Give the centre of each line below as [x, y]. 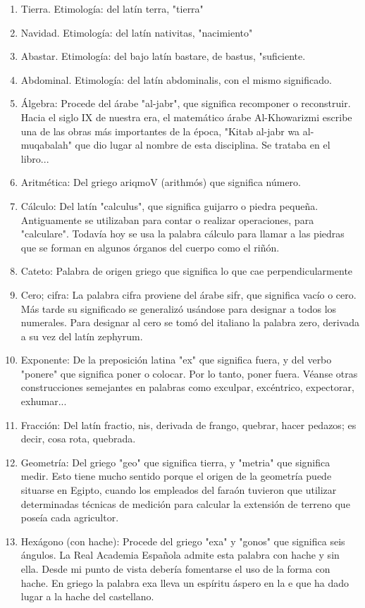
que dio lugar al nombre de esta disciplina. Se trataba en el [203, 145]
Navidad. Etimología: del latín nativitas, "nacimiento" [137, 32]
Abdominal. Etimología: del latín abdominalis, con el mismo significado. [176, 79]
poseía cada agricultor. [70, 517]
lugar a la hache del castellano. [87, 596]
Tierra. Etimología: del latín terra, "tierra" [112, 8]
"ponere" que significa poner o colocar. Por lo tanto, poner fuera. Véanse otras [189, 373]
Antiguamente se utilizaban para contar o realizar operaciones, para [167, 219]
